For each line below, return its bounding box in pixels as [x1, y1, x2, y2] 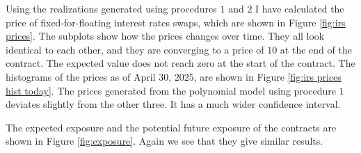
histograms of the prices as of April [6, 69, 156, 83]
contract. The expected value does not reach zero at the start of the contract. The [6, 56, 355, 70]
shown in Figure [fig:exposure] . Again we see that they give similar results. [6, 134, 323, 148]
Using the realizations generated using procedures [6, 1, 217, 15]
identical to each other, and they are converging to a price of [6, 42, 264, 56]
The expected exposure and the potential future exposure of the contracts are [6, 120, 337, 134]
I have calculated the [255, 1, 344, 15]
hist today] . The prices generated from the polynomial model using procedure [6, 83, 336, 97]
